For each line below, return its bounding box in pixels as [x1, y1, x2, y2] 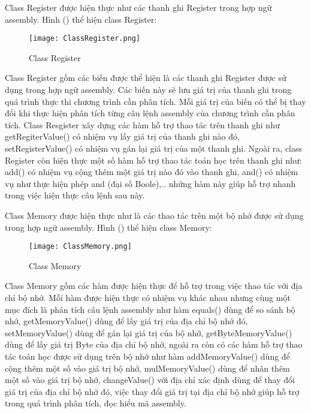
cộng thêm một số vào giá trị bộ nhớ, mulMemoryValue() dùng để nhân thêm [5, 361, 290, 374]
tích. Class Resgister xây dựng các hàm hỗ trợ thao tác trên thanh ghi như [5, 118, 280, 131]
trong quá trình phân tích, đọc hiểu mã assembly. [5, 397, 186, 409]
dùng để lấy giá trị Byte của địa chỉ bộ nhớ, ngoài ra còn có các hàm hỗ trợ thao [5, 338, 303, 351]
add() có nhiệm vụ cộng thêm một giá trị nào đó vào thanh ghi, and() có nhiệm [5, 165, 298, 178]
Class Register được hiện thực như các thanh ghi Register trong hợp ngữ [5, 1, 272, 13]
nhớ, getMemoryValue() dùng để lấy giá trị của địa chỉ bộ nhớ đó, [5, 315, 248, 327]
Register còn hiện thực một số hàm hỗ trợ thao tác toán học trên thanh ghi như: [5, 153, 302, 166]
